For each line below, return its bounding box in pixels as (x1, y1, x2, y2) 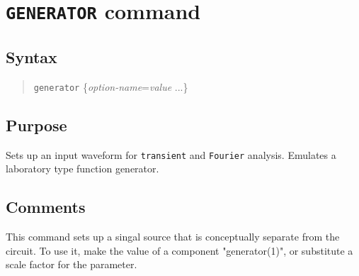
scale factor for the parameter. (6, 257, 137, 272)
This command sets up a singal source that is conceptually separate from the (6, 229, 340, 244)
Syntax (6, 45, 57, 67)
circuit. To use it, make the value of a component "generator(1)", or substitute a (6, 243, 353, 258)
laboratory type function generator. (6, 161, 159, 176)
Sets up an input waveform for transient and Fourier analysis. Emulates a (6, 147, 336, 162)
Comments (6, 196, 86, 218)
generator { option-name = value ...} (33, 79, 188, 94)
